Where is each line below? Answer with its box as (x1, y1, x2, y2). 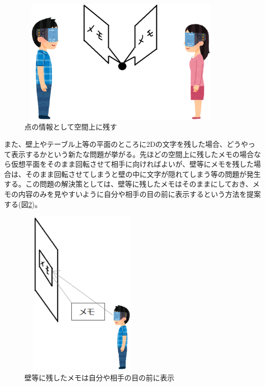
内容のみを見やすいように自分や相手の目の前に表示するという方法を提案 (18, 188, 261, 199)
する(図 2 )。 (4, 198, 42, 209)
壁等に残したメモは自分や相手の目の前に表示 (24, 372, 174, 383)
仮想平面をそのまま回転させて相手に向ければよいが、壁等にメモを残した (11, 159, 254, 169)
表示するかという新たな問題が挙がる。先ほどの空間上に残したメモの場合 (11, 148, 254, 159)
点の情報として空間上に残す (24, 121, 117, 132)
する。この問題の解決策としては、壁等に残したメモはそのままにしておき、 (4, 178, 253, 189)
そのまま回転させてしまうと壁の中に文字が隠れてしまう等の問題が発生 (25, 168, 261, 179)
